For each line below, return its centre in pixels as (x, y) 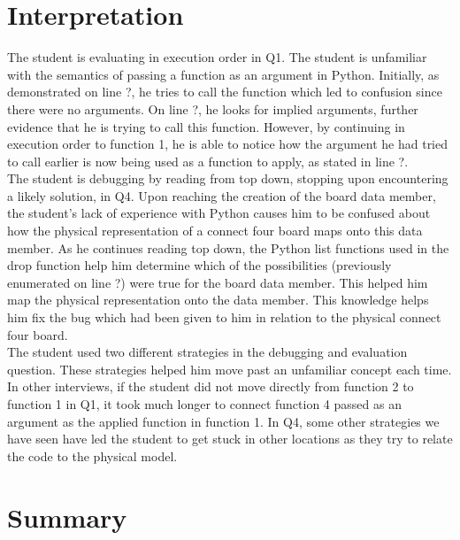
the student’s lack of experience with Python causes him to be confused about (219, 213)
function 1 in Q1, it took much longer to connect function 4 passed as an (204, 404)
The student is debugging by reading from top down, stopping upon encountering (228, 178)
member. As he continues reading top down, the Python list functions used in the (228, 247)
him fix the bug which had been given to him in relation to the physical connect (224, 317)
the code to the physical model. (92, 455)
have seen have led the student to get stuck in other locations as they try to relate (230, 439)
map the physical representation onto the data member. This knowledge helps (218, 300)
